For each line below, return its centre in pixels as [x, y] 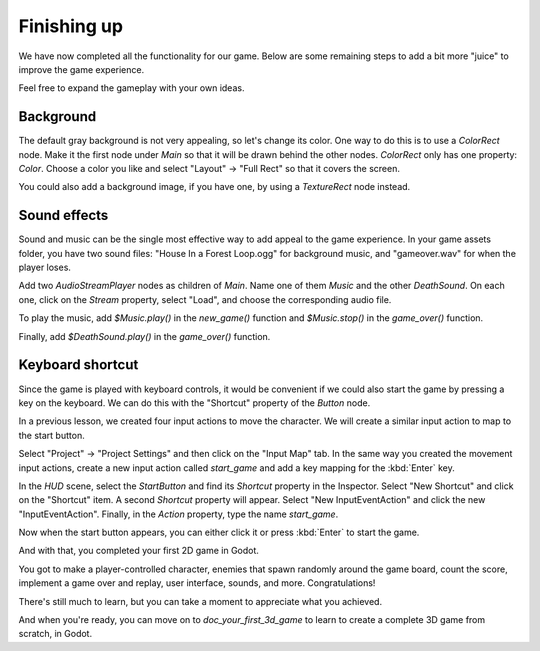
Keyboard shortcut [78, 365]
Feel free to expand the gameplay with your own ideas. [131, 88]
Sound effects [63, 215]
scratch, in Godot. [55, 634]
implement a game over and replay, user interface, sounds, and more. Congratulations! [197, 583]
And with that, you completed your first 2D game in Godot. [139, 551]
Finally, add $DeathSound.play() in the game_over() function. [144, 336]
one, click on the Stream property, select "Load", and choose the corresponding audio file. [205, 299]
